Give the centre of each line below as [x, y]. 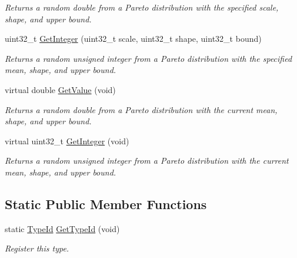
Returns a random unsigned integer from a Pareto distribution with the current [147, 161]
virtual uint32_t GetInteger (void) [67, 140]
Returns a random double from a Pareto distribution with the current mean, [141, 109]
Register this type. [37, 248]
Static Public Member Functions [106, 204]
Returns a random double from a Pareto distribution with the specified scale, [142, 7]
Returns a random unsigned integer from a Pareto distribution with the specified [148, 58]
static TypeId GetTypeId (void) [62, 228]
